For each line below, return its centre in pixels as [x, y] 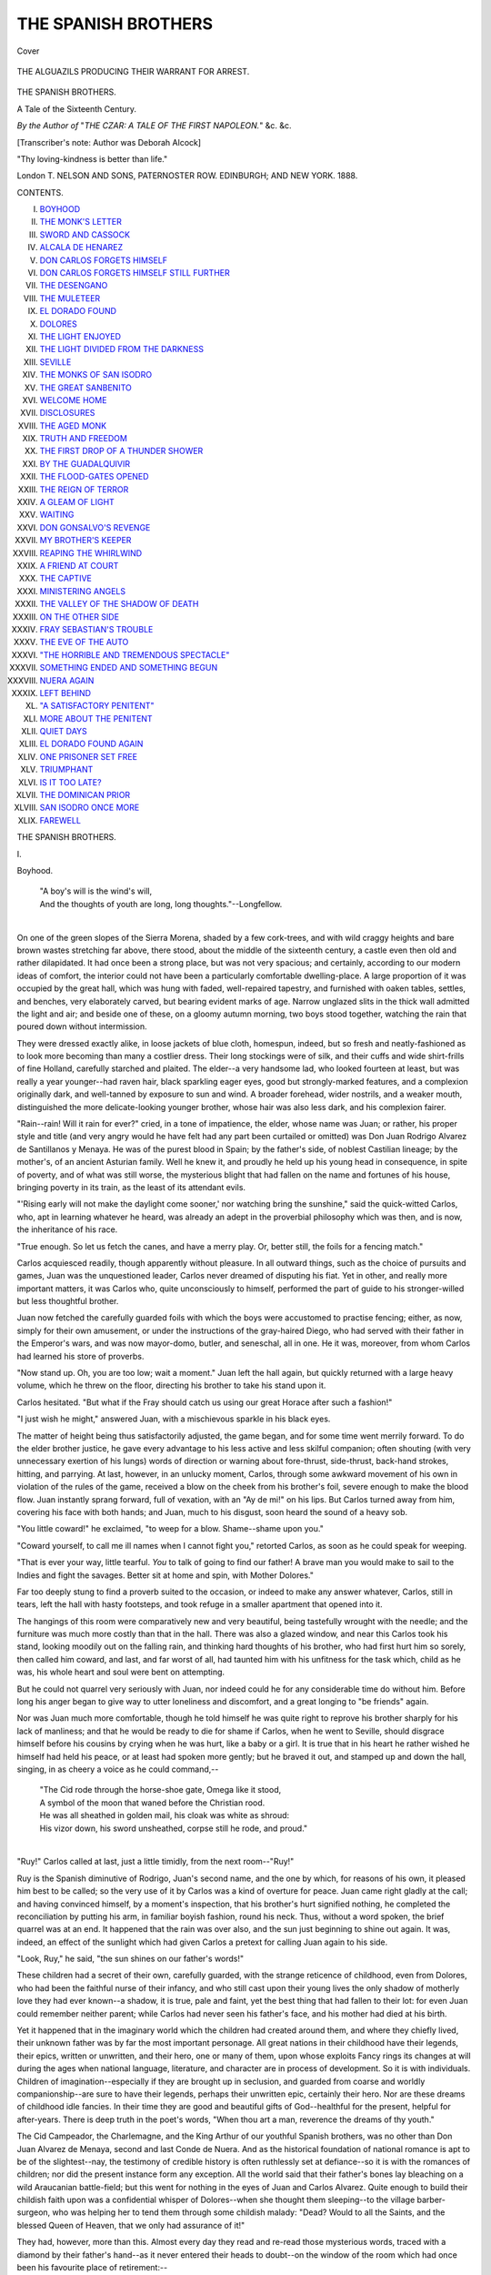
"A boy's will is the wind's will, [96, 891]
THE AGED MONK [73, 425]
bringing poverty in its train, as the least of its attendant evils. [131, 1187]
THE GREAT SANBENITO [85, 388]
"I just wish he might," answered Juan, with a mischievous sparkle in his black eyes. [174, 1419]
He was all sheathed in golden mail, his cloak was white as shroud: [165, 1815]
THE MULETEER [70, 298]
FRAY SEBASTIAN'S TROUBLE [96, 629]
